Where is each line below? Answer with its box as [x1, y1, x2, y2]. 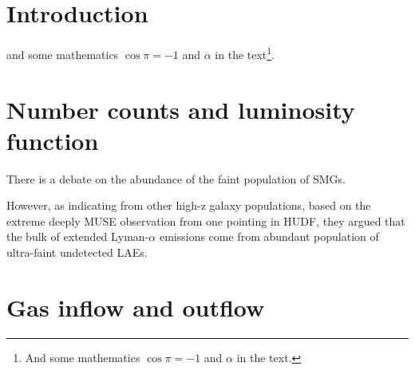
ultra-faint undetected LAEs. [6, 244, 148, 261]
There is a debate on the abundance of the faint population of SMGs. [6, 170, 346, 187]
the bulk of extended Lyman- [6, 228, 149, 245]
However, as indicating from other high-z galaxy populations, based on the [6, 197, 371, 214]
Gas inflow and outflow [6, 290, 265, 323]
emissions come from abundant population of [159, 228, 379, 245]
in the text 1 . [215, 44, 275, 62]
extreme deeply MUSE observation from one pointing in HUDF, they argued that [6, 212, 405, 229]
